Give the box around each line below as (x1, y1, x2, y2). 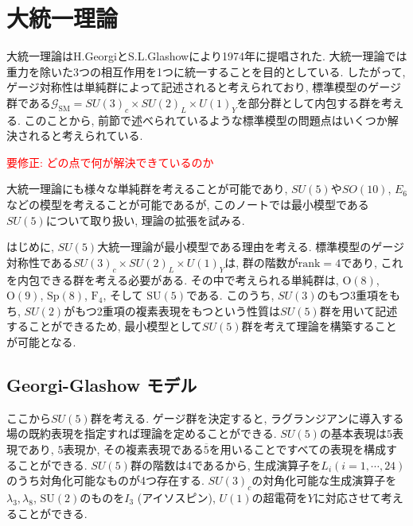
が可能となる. (6, 334, 76, 350)
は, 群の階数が (224, 253, 298, 270)
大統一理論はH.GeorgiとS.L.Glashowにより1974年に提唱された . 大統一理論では (6, 48, 407, 64)
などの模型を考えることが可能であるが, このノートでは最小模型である (6, 196, 369, 213)
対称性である (6, 253, 73, 270)
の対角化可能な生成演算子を (251, 472, 397, 489)
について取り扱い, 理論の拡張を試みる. (45, 211, 245, 228)
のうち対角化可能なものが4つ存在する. (6, 472, 205, 489)
